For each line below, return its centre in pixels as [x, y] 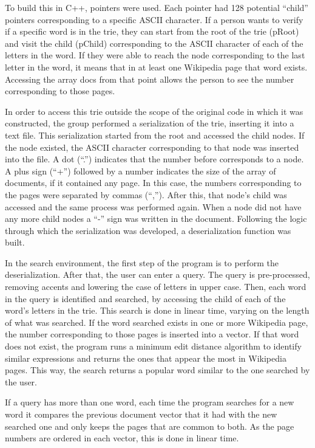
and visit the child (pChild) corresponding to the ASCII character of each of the [154, 43]
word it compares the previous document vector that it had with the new [141, 414]
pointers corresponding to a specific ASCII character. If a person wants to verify [154, 19]
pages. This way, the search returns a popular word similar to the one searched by [157, 370]
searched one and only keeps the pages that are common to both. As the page [150, 426]
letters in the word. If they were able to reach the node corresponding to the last [155, 55]
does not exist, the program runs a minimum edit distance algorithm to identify [153, 346]
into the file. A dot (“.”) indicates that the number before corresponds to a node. [154, 159]
